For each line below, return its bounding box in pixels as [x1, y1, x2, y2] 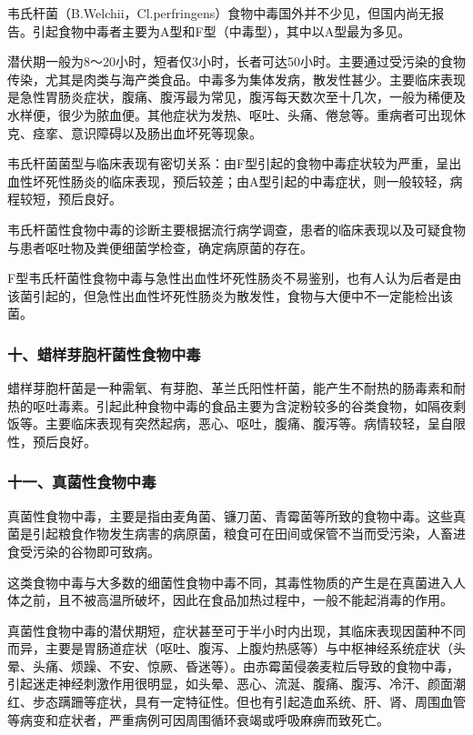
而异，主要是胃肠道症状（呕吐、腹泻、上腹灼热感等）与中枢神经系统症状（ [7, 639, 453, 658]
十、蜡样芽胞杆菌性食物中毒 [7, 342, 201, 365]
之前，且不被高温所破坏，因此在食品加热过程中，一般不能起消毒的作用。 [19, 590, 453, 609]
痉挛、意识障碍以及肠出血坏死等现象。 [32, 123, 262, 142]
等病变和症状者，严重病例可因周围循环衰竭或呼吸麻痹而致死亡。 [7, 710, 389, 729]
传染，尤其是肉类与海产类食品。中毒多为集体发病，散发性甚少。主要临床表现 [7, 69, 466, 88]
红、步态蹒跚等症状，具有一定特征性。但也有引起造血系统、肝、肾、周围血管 [7, 692, 466, 711]
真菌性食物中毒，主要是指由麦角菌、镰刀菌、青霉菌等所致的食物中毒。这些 [7, 506, 453, 525]
